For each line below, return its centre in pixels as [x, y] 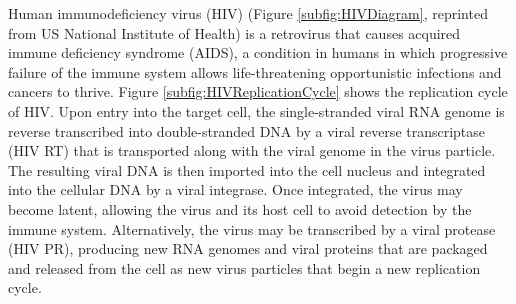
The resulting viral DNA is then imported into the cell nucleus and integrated [247, 169]
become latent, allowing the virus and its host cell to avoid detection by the [240, 208]
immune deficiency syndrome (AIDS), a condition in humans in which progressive [258, 52]
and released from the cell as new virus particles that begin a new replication [244, 267]
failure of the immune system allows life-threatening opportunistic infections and [255, 71]
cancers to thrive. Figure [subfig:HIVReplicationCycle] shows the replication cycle [258, 91]
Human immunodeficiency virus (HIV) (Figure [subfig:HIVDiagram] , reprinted [248, 13]
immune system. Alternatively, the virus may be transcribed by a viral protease [252, 228]
